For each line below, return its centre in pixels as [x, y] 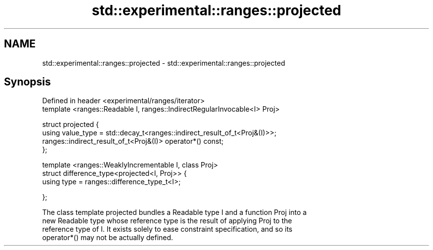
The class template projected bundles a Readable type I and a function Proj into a [174, 212]
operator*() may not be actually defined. [108, 238]
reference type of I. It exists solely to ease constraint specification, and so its [167, 229]
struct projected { [71, 125]
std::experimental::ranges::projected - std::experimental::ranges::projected [164, 63]
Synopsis [27, 82]
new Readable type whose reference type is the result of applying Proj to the [167, 221]
